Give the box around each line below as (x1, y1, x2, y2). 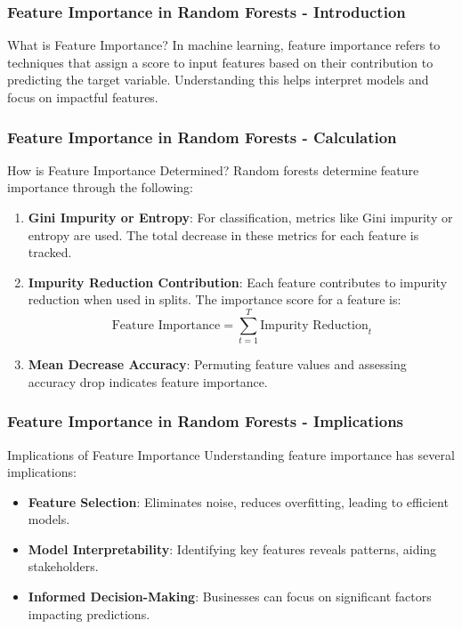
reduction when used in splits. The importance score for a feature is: (28, 290, 401, 309)
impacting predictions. (28, 604, 150, 623)
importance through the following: (7, 178, 193, 197)
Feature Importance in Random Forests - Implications (7, 410, 404, 432)
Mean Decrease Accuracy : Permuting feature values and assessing (28, 355, 407, 374)
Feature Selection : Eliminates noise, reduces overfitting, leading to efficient (28, 492, 449, 511)
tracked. (28, 243, 72, 262)
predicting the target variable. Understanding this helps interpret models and (7, 70, 429, 89)
